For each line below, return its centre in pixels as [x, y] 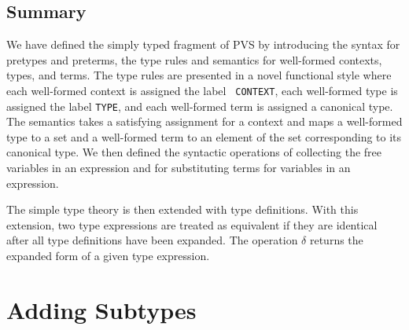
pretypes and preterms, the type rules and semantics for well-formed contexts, [194, 59]
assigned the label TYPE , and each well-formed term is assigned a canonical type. [200, 106]
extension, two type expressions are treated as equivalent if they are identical [192, 224]
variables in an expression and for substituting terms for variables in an [179, 168]
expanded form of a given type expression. [108, 256]
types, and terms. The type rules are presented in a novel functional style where [199, 75]
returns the [336, 240]
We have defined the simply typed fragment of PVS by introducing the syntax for [203, 44]
